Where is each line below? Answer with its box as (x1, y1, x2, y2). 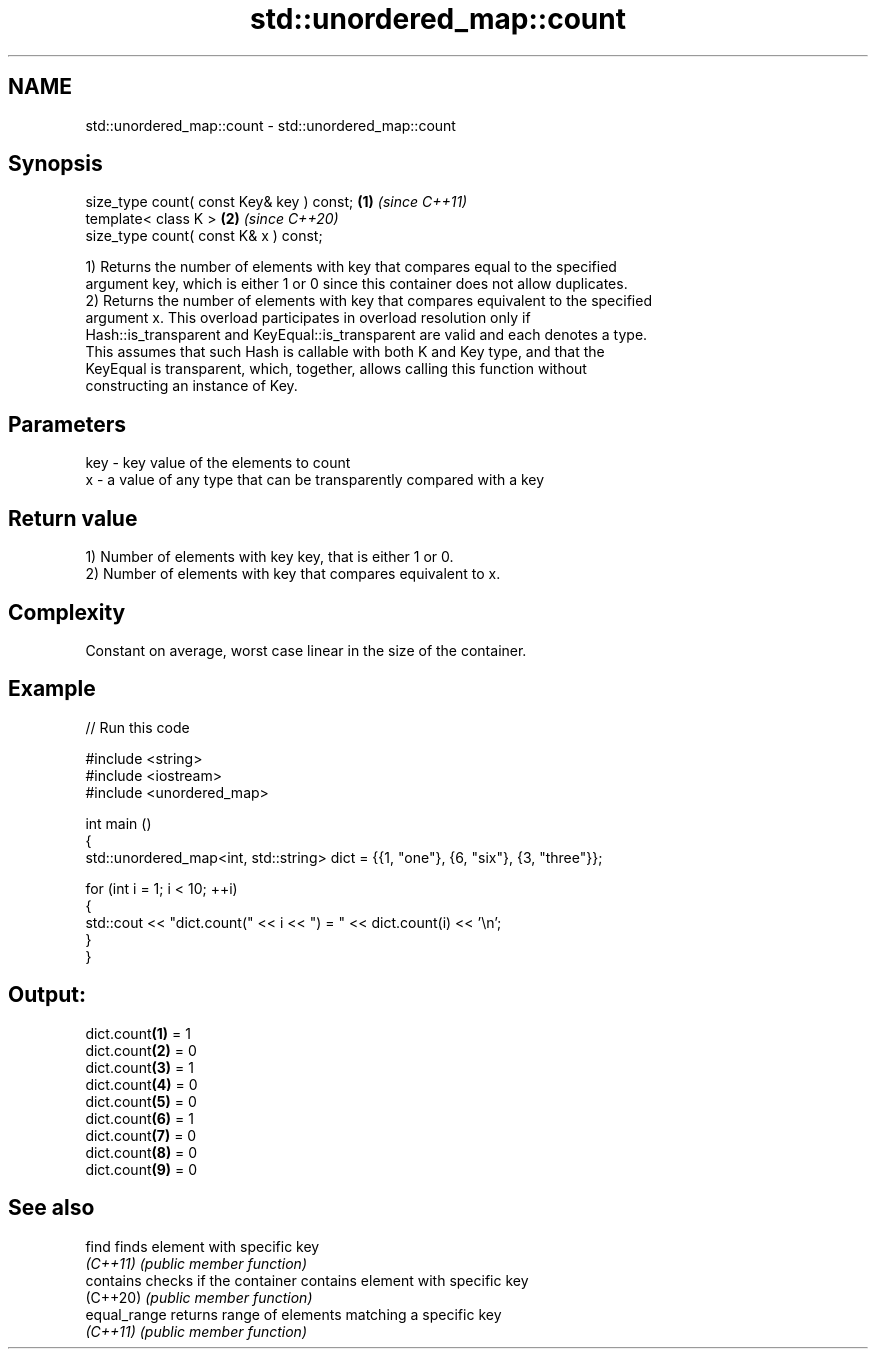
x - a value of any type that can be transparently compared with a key (85, 471, 545, 489)
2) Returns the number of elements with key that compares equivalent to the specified (85, 292, 652, 310)
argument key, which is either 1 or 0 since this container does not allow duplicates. (85, 275, 628, 293)
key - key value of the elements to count (85, 454, 351, 472)
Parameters (8, 411, 126, 437)
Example (8, 676, 96, 702)
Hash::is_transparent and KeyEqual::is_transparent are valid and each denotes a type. (85, 326, 648, 344)
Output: (8, 982, 86, 1008)
